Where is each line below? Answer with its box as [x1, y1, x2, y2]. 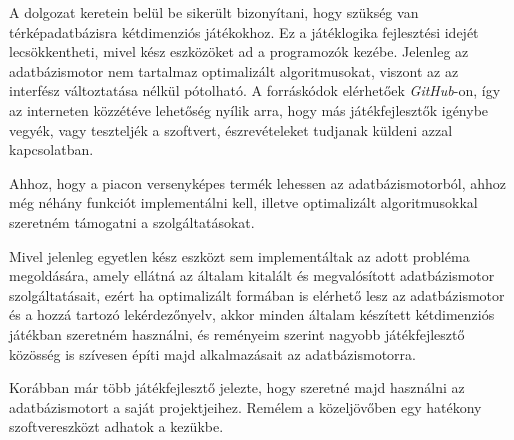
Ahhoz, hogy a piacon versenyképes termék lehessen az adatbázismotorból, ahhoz [9, 172, 507, 193]
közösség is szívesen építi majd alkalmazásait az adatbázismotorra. [9, 343, 416, 364]
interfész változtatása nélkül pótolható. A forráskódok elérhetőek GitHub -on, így [9, 80, 501, 101]
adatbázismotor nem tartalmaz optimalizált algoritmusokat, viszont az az [9, 60, 459, 81]
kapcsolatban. [9, 139, 94, 160]
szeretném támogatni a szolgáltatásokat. [9, 211, 255, 232]
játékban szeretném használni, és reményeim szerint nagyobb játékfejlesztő [9, 323, 465, 344]
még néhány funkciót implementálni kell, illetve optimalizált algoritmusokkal [9, 192, 478, 213]
